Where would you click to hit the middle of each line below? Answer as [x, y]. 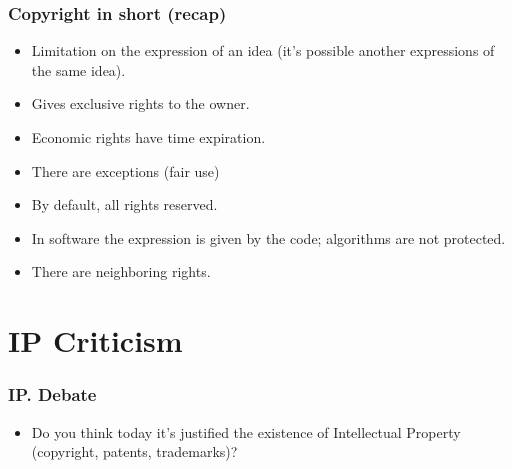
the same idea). [78, 69]
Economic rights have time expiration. [148, 137]
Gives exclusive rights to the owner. [140, 103]
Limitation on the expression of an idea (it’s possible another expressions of [263, 50]
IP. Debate [52, 394]
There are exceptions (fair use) [125, 170]
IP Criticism [95, 340]
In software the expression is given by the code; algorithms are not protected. [268, 237]
